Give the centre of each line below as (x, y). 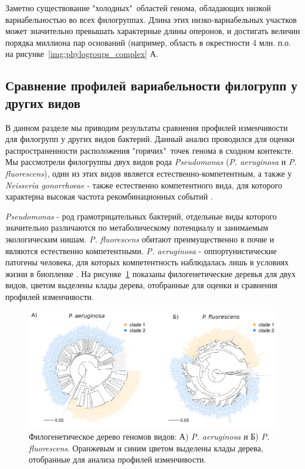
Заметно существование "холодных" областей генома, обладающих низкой (138, 8)
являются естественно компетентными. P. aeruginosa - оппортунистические (141, 250)
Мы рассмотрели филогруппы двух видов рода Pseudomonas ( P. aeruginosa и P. (151, 162)
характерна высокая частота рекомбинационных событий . (109, 196)
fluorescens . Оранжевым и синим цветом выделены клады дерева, (146, 448)
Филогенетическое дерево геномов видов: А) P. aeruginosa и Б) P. (149, 436)
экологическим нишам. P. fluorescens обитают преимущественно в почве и (140, 239)
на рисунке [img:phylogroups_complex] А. (82, 54)
